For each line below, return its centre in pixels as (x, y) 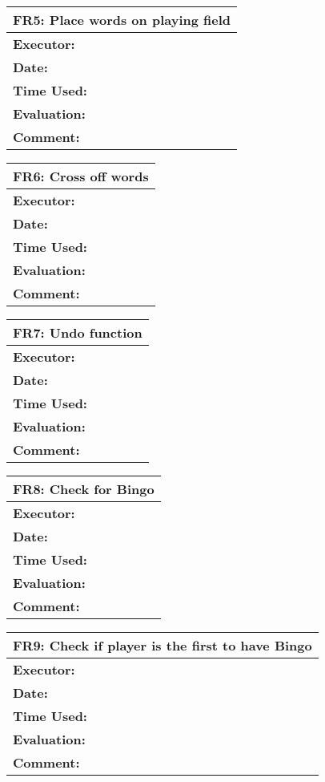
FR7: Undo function (78, 332)
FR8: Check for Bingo (84, 489)
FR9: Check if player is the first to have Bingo (162, 645)
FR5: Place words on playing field (122, 20)
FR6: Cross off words (81, 176)
